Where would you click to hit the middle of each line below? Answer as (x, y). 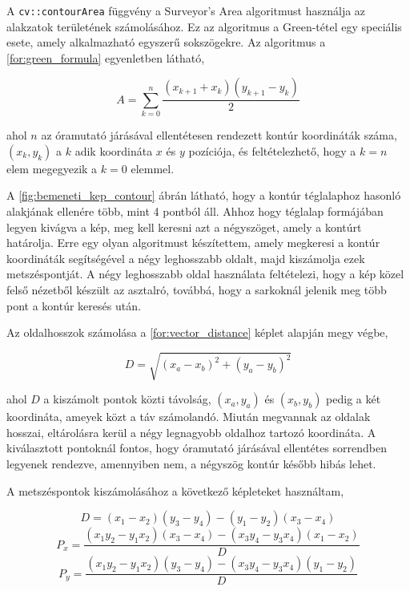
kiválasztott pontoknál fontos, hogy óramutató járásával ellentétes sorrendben (197, 448)
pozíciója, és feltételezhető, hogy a (272, 150)
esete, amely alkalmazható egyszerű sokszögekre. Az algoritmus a (166, 42)
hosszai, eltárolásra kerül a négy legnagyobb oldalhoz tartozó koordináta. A (191, 432)
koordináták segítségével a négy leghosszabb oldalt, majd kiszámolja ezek (186, 258)
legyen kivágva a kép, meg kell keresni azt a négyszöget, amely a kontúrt (184, 227)
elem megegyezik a (52, 168)
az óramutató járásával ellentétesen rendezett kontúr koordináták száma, (219, 135)
